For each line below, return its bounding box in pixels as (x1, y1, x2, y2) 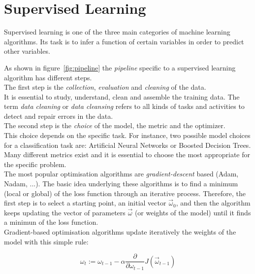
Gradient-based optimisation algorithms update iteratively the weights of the (4, 227, 236, 237)
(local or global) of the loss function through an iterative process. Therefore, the (4, 188, 246, 198)
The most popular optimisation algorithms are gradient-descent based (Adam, (4, 169, 239, 179)
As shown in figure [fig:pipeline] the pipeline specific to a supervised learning (4, 62, 236, 72)
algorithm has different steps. (4, 72, 92, 82)
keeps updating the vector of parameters (4, 207, 126, 217)
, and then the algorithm (176, 198, 251, 208)
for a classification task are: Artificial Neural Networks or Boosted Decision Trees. (4, 139, 251, 150)
